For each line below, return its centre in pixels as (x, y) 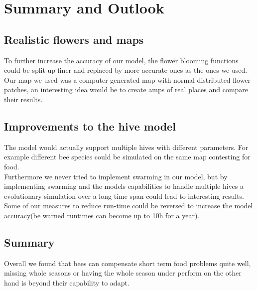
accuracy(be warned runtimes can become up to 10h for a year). (102, 215)
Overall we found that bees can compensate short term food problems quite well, (128, 263)
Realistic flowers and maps (74, 39)
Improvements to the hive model (90, 126)
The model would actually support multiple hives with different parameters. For (126, 147)
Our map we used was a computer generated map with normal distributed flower (128, 79)
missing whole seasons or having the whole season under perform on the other (123, 273)
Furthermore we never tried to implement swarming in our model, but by (116, 176)
